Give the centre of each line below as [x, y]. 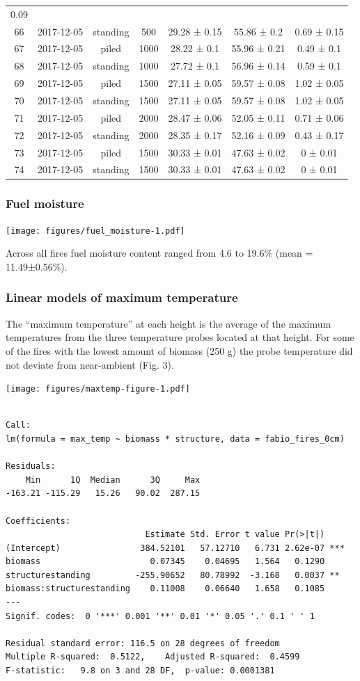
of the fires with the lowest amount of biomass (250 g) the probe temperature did [179, 350]
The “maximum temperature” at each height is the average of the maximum [169, 323]
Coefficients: [38, 521]
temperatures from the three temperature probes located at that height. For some [180, 337]
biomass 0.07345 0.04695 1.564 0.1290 [165, 562]
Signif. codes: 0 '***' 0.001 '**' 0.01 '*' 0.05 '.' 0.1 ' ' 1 [160, 616]
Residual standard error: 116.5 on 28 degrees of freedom [143, 643]
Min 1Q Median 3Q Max [113, 480]
